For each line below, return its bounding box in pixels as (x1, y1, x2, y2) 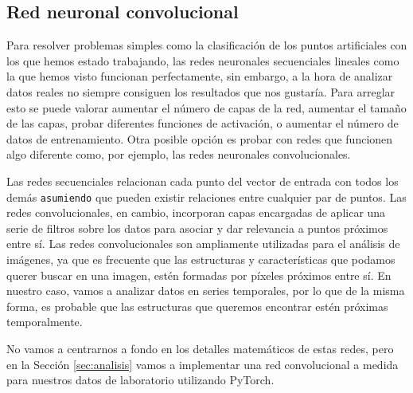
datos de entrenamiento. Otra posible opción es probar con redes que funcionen (6, 130, 393, 147)
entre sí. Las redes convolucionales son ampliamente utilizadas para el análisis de (6, 235, 400, 252)
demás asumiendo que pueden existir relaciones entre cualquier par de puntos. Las (6, 188, 407, 205)
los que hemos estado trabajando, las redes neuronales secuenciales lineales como (6, 52, 399, 69)
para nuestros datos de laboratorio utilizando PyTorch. (6, 371, 275, 388)
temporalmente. (6, 313, 83, 330)
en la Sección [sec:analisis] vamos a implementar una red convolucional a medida (6, 356, 399, 372)
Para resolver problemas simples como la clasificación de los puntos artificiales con (6, 37, 407, 53)
